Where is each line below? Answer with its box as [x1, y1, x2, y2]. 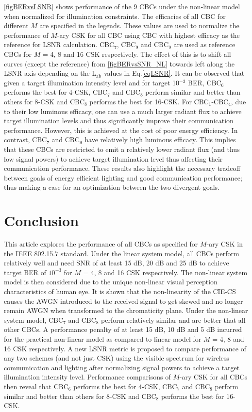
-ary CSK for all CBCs [179, 372, 248, 382]
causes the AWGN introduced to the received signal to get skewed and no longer [4, 296, 243, 306]
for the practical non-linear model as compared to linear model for [4, 333, 202, 344]
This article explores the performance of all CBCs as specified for [4, 239, 198, 248]
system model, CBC [4, 314, 64, 325]
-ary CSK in [206, 239, 243, 248]
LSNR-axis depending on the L [4, 68, 97, 78]
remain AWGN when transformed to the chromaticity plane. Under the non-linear [4, 305, 248, 315]
